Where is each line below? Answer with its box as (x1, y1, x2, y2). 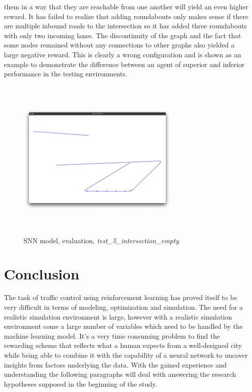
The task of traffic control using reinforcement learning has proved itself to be (4, 292, 237, 302)
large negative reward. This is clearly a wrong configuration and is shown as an (4, 49, 241, 59)
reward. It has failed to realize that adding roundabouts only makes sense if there (4, 11, 249, 21)
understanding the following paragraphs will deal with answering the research (4, 369, 236, 379)
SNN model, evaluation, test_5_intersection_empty (23, 235, 179, 245)
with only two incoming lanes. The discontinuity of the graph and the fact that (4, 30, 241, 40)
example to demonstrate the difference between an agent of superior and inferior (4, 59, 245, 69)
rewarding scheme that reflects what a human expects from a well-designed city (4, 340, 242, 350)
